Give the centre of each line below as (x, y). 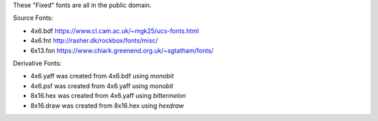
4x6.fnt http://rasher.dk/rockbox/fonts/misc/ (94, 41)
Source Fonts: (33, 18)
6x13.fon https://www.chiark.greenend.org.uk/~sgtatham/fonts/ (122, 50)
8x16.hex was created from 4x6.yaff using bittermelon (108, 96)
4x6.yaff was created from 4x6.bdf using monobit (102, 76)
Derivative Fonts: (37, 63)
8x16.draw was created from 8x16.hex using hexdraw (107, 106)
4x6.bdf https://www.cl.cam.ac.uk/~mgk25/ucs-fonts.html (115, 31)
